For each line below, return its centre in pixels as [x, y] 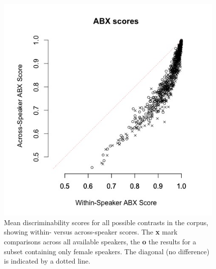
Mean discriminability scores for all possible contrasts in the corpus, [106, 222]
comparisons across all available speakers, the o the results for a [100, 241]
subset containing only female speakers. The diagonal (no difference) [107, 251]
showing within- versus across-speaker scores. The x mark [91, 232]
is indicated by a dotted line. [47, 261]
